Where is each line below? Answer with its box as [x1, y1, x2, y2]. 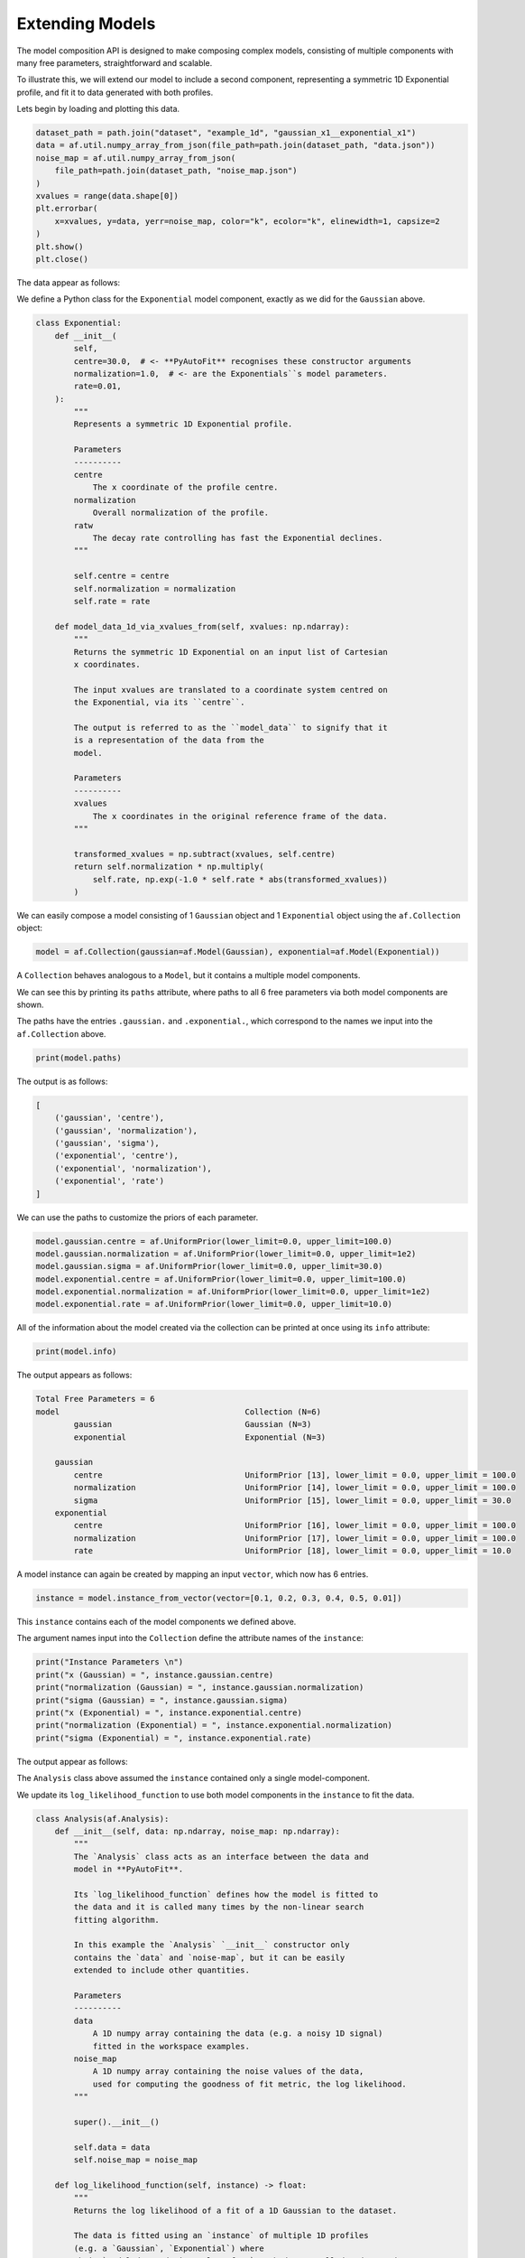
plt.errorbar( [35, 203, 98, 214]
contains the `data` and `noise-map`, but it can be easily [73, 1952, 345, 1963]
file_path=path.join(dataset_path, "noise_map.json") [54, 165, 298, 176]
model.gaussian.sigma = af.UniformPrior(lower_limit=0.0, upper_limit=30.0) [35, 1261, 383, 1272]
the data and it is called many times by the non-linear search [73, 1902, 364, 1912]
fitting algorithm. [73, 1915, 160, 1925]
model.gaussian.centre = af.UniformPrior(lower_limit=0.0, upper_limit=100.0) [35, 1236, 392, 1246]
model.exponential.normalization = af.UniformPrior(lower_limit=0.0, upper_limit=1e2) [35, 1287, 431, 1297]
